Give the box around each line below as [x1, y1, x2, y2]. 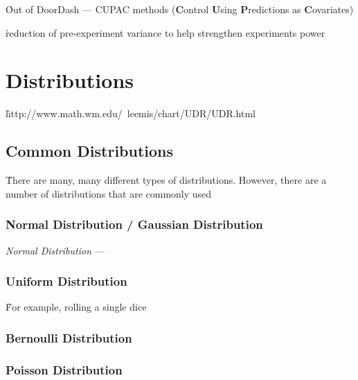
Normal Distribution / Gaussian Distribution [6, 216, 263, 233]
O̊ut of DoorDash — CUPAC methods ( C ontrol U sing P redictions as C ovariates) [6, 2, 354, 16]
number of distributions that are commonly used [6, 186, 212, 200]
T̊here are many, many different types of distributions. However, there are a [6, 173, 327, 187]
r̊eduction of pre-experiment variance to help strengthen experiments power [6, 25, 325, 40]
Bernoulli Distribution [6, 329, 132, 346]
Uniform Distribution [6, 273, 127, 290]
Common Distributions [6, 140, 174, 162]
